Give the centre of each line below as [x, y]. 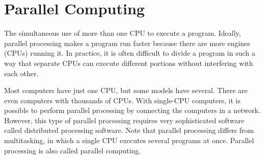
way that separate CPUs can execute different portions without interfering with [129, 63]
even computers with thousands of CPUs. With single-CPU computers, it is [122, 100]
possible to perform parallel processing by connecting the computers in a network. [132, 110]
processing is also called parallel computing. [73, 150]
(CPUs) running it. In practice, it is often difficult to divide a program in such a [130, 53]
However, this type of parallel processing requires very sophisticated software [124, 120]
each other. [21, 73]
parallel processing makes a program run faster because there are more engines [127, 43]
